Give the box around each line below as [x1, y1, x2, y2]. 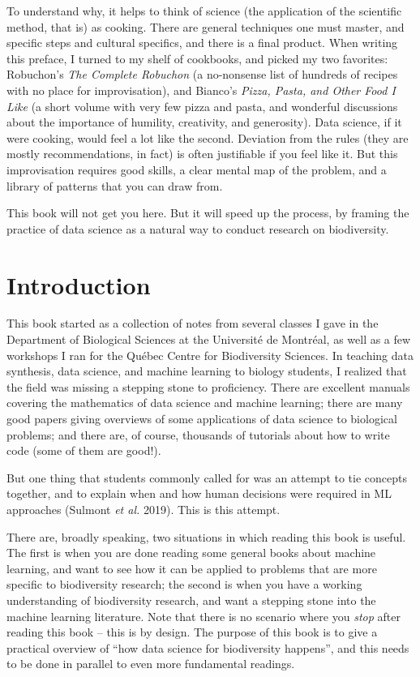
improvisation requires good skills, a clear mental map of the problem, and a [6, 161, 387, 178]
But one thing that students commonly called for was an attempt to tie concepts [6, 469, 408, 486]
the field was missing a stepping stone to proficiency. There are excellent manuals [6, 378, 410, 395]
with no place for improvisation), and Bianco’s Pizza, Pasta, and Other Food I [6, 81, 396, 98]
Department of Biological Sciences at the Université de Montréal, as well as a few [6, 331, 411, 348]
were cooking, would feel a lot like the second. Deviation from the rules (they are [6, 129, 409, 146]
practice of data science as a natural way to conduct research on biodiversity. [6, 220, 389, 237]
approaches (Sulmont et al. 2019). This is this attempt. [6, 500, 281, 517]
